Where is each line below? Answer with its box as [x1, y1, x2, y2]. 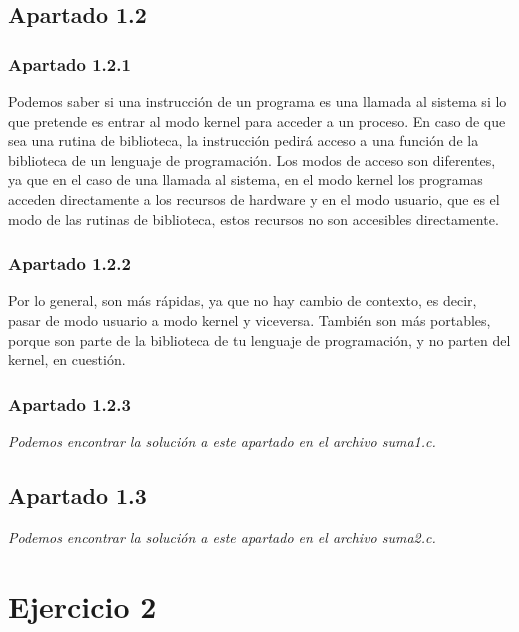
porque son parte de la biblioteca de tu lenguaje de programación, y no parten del [8, 329, 511, 350]
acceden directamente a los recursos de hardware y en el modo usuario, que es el [8, 188, 500, 209]
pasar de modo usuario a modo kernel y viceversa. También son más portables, [8, 309, 491, 330]
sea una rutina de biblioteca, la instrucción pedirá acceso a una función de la [8, 130, 479, 151]
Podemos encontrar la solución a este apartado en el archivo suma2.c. [8, 526, 436, 547]
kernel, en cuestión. [8, 349, 126, 370]
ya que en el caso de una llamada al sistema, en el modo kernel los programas [8, 169, 483, 190]
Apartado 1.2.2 [8, 251, 131, 276]
